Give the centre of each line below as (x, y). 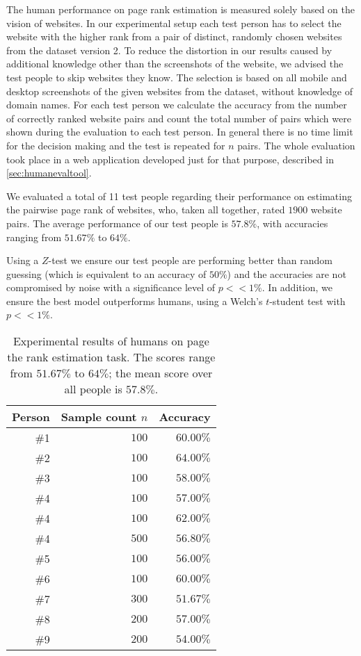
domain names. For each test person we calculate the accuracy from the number (177, 105)
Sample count (99, 417)
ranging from (34, 237)
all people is (93, 389)
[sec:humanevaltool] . (49, 173)
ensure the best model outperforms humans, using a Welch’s (135, 301)
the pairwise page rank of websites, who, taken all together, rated (146, 210)
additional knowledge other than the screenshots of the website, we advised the (175, 64)
